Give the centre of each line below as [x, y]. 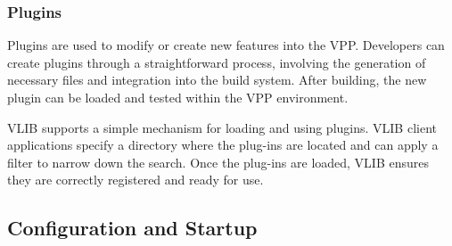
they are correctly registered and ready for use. [136, 180]
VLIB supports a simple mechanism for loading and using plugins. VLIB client [222, 127]
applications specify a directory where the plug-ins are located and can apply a [223, 145]
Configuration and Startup [132, 228]
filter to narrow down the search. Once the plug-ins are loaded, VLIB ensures [218, 162]
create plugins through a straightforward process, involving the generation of [217, 62]
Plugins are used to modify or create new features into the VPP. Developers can [226, 45]
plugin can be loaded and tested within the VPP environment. [178, 97]
